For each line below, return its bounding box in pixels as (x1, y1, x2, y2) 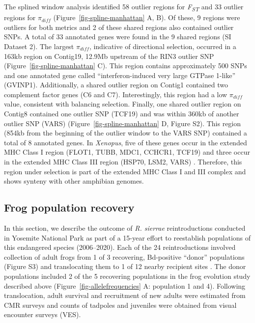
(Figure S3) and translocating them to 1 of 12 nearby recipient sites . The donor (4, 261, 246, 271)
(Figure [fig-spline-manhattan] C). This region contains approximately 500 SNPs (4, 60, 247, 71)
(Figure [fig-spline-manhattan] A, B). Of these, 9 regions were (53, 12, 240, 23)
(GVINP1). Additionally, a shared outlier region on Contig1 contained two (4, 80, 228, 90)
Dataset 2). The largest (4, 41, 74, 51)
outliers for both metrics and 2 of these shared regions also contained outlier (4, 22, 234, 32)
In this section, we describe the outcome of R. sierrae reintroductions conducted (4, 223, 246, 233)
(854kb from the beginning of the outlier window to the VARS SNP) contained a (4, 128, 247, 138)
